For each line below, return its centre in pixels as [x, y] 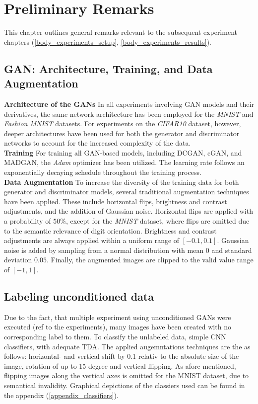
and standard [232, 250]
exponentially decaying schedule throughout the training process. [103, 172]
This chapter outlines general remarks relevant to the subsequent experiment [121, 32]
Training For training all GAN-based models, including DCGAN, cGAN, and [123, 152]
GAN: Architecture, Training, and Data [108, 68]
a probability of [28, 221]
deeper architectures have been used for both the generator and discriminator [122, 133]
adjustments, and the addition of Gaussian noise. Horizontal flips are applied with [129, 211]
